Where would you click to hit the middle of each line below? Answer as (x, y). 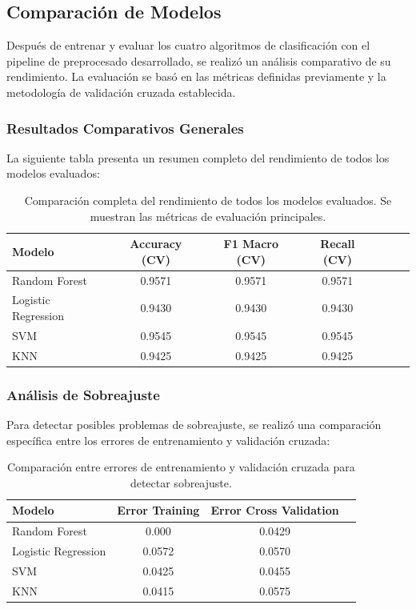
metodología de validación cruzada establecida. (121, 92)
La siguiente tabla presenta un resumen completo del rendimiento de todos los (198, 157)
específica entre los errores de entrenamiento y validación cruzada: (168, 440)
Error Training (158, 510)
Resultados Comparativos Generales (125, 128)
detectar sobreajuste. (181, 482)
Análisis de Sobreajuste (83, 394)
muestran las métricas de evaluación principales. (208, 216)
